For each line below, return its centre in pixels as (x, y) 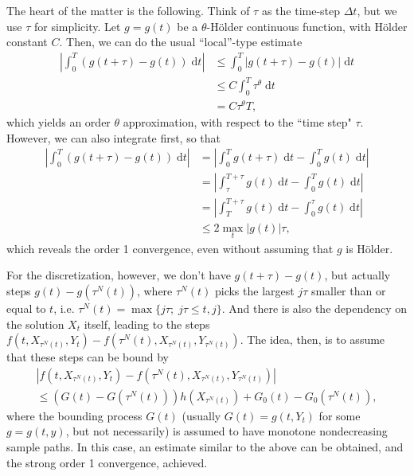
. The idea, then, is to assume (312, 339)
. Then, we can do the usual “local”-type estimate (181, 42)
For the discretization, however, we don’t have (119, 275)
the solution (35, 324)
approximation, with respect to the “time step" (237, 122)
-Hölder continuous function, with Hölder (307, 26)
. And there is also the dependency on (314, 308)
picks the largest (254, 290)
